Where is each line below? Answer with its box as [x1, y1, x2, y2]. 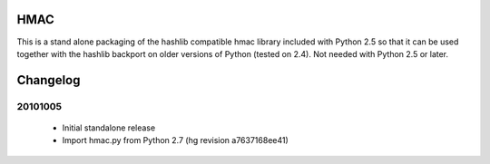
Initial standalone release [62, 122, 156, 133]
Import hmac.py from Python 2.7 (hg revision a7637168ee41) [62, 135, 289, 146]
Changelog [16, 72, 81, 88]
